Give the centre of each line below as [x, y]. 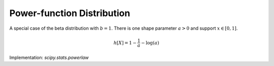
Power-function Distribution [70, 13]
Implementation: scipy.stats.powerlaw [49, 57]
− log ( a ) [150, 43]
